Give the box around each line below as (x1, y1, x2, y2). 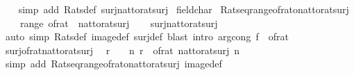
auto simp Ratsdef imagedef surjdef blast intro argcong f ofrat (5, 29, 289, 44)
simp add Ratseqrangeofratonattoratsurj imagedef (5, 56, 222, 71)
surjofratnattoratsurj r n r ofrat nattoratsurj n (5, 42, 240, 57)
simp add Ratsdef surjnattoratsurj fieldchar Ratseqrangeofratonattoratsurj (18, 2, 349, 16)
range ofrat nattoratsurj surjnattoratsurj (19, 15, 218, 30)
